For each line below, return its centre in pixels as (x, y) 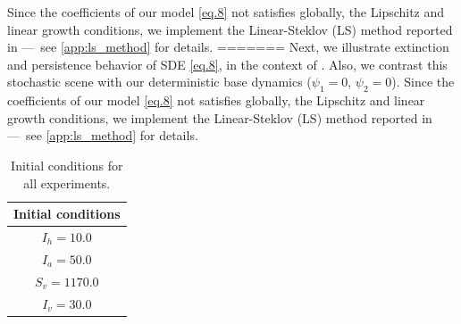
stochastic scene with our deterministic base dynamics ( (159, 82)
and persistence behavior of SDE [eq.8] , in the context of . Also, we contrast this (227, 64)
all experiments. (67, 183)
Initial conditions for (67, 165)
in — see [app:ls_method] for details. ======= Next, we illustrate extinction (228, 47)
